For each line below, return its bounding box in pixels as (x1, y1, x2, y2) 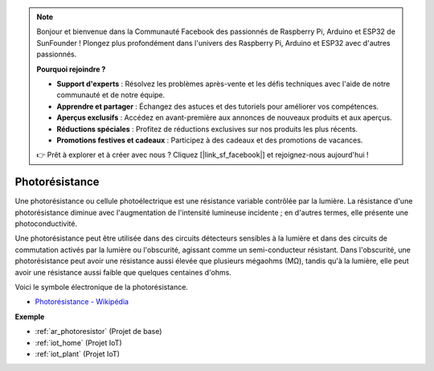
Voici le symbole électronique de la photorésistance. (14, 282, 189, 291)
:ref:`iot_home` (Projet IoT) (35, 338, 122, 348)
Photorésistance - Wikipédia (35, 297, 129, 307)
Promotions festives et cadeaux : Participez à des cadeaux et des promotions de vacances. (56, 135, 363, 145)
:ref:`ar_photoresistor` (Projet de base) (35, 327, 162, 336)
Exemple (14, 311, 45, 321)
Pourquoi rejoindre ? (36, 64, 106, 74)
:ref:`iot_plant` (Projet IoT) (35, 348, 121, 358)
